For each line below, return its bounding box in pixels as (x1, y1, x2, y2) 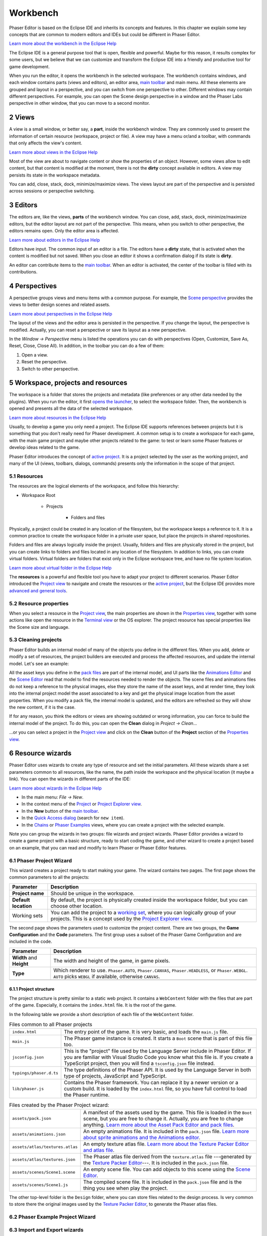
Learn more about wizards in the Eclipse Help (9, 785, 102, 791)
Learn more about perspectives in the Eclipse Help (9, 310, 112, 316)
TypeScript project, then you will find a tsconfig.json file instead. (63, 1060, 215, 1067)
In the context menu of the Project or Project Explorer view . (21, 801, 142, 807)
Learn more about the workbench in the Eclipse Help (9, 41, 117, 46)
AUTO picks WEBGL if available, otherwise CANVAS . (53, 973, 160, 980)
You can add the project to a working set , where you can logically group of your (50, 909, 236, 916)
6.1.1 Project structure (9, 986, 54, 992)
